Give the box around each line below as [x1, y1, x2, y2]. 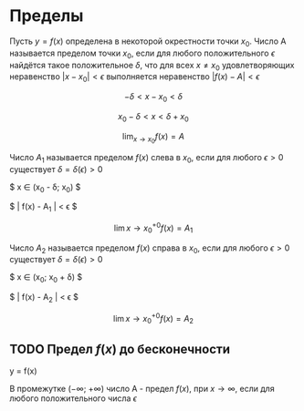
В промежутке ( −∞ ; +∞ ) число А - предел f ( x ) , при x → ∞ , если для [9, 384, 276, 395]
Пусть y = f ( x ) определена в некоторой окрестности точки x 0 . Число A [9, 36, 287, 48]
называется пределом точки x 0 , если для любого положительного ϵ [9, 47, 276, 60]
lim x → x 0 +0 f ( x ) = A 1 [113, 221, 194, 235]
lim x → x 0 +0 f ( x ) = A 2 [112, 312, 194, 326]
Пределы [9, 5, 84, 26]
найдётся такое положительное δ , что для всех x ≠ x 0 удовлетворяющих [9, 59, 295, 73]
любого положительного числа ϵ [9, 393, 137, 404]
